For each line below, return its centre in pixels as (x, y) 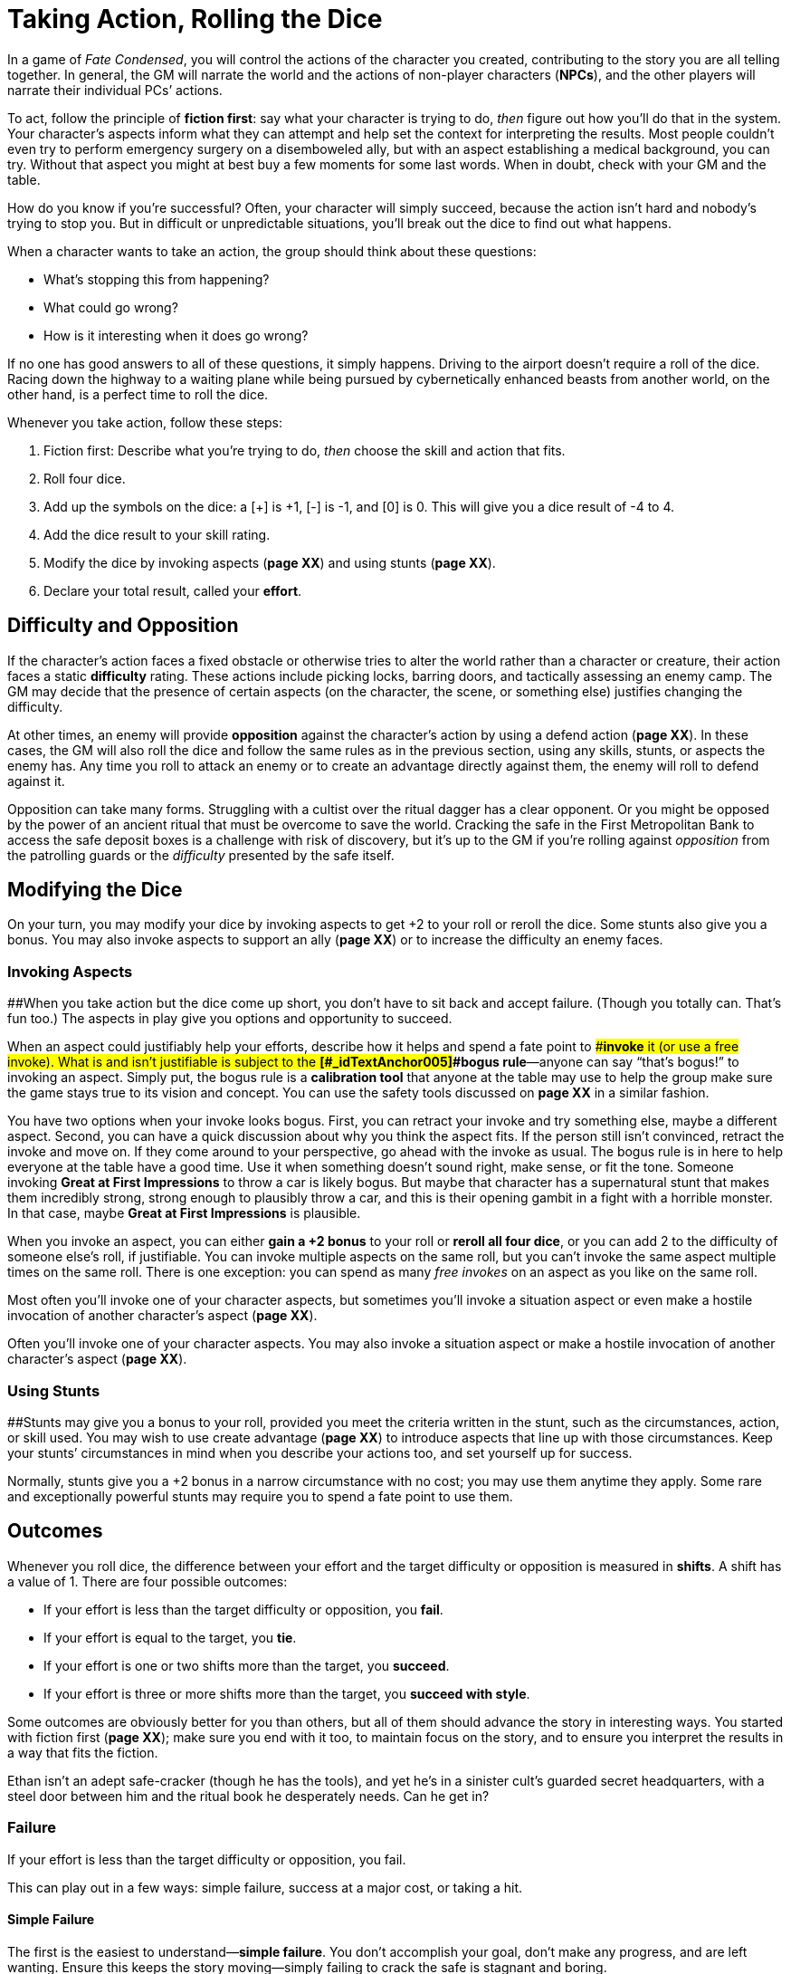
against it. (36, 781)
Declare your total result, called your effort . (173, 590)
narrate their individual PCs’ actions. (115, 90)
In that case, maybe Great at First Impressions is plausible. (184, 1213)
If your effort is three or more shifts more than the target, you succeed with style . (287, 1693)
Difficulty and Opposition (123, 626)
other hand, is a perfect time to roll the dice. (138, 394)
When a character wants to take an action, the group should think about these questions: (272, 251)
